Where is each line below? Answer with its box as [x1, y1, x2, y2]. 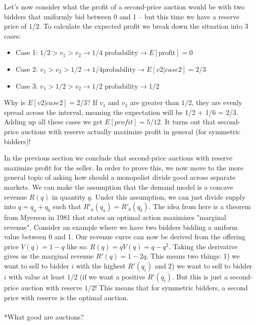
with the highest [76, 261, 126, 271]
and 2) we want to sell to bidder [154, 261, 253, 271]
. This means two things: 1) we [146, 251, 240, 261]
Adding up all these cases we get [4, 116, 102, 127]
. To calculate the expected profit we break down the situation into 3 [39, 21, 249, 31]
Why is [4, 97, 26, 108]
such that [52, 201, 81, 212]
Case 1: [15, 47, 38, 57]
